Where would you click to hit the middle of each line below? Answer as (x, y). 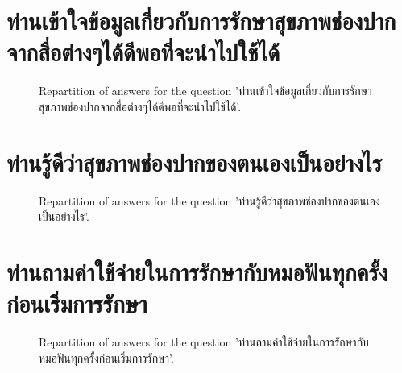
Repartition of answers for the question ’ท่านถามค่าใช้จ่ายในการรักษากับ (204, 342)
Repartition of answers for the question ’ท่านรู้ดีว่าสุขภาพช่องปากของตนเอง (209, 200)
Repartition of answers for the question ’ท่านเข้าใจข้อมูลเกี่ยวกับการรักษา (205, 91)
